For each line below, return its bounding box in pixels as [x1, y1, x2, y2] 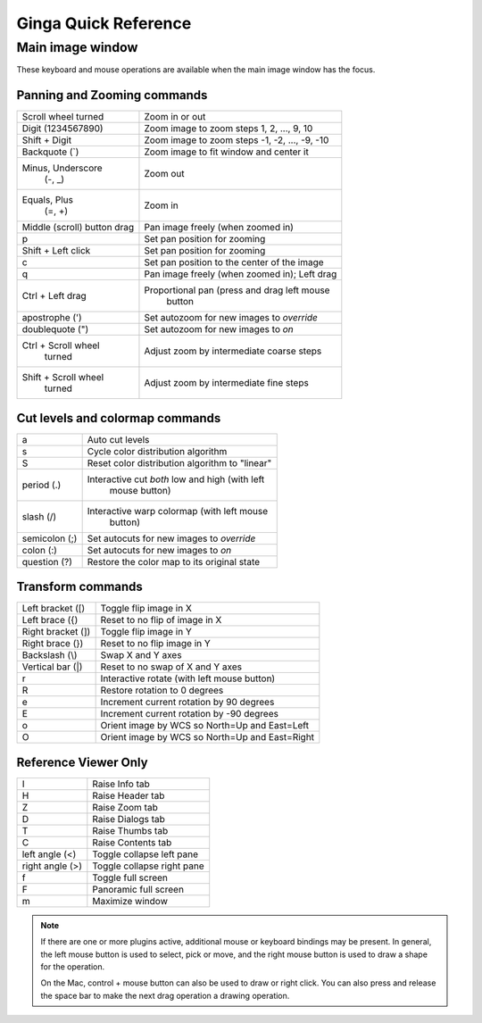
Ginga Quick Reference [16, 13, 192, 33]
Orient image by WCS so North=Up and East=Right [100, 731, 315, 744]
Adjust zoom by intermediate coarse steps [144, 345, 322, 357]
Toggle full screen [92, 871, 169, 884]
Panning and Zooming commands [16, 87, 208, 103]
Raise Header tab [92, 789, 165, 802]
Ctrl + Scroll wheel [21, 339, 100, 352]
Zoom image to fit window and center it [144, 146, 310, 158]
